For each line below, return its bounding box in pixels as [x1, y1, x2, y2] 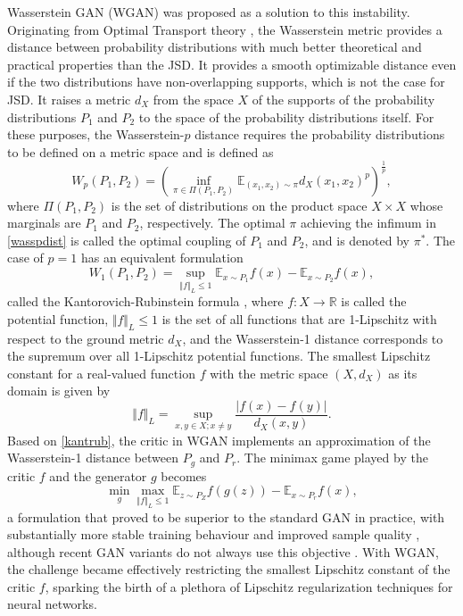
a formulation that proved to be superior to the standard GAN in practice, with [7, 507, 445, 526]
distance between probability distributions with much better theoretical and [7, 37, 422, 56]
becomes [161, 466, 207, 485]
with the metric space [210, 363, 328, 382]
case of [7, 248, 44, 267]
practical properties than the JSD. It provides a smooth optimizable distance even [7, 54, 457, 73]
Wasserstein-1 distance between [7, 448, 179, 467]
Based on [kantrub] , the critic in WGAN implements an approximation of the [7, 430, 431, 449]
